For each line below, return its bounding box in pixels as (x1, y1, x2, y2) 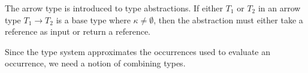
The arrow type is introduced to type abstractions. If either (5, 2, 224, 14)
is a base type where (56, 13, 131, 26)
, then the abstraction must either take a (153, 13, 303, 26)
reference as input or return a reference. (5, 25, 151, 38)
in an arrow (258, 2, 301, 14)
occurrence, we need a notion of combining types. (5, 57, 186, 69)
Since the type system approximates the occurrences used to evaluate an (5, 45, 271, 57)
